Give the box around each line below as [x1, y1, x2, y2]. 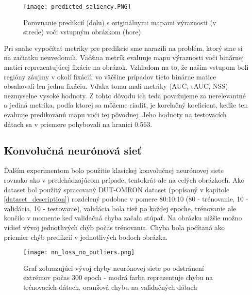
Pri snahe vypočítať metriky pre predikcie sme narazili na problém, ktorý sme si [4, 43, 243, 53]
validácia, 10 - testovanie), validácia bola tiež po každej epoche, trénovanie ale [4, 203, 236, 213]
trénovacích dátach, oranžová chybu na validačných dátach [23, 281, 197, 292]
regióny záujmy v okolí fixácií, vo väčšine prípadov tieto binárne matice [4, 71, 216, 81]
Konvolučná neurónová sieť [4, 142, 142, 157]
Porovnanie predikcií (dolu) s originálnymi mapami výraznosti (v [23, 17, 217, 27]
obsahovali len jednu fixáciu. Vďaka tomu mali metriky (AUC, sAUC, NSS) [4, 81, 228, 91]
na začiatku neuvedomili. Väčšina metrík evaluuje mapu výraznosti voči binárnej [4, 52, 244, 62]
